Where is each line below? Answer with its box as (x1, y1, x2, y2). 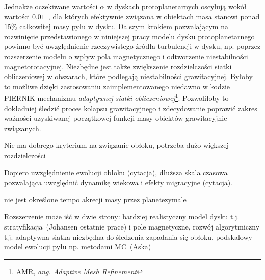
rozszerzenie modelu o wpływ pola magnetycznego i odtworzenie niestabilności (4, 50, 248, 61)
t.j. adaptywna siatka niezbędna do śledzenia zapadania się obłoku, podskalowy (4, 231, 252, 242)
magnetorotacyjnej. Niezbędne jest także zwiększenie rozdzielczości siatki (4, 61, 232, 71)
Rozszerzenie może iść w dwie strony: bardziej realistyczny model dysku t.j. (4, 211, 240, 222)
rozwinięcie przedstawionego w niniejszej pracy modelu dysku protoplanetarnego (4, 31, 255, 41)
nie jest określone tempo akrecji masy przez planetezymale (4, 194, 187, 205)
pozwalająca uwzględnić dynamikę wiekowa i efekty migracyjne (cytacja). (4, 177, 233, 188)
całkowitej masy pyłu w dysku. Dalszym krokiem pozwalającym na (19, 21, 228, 32)
